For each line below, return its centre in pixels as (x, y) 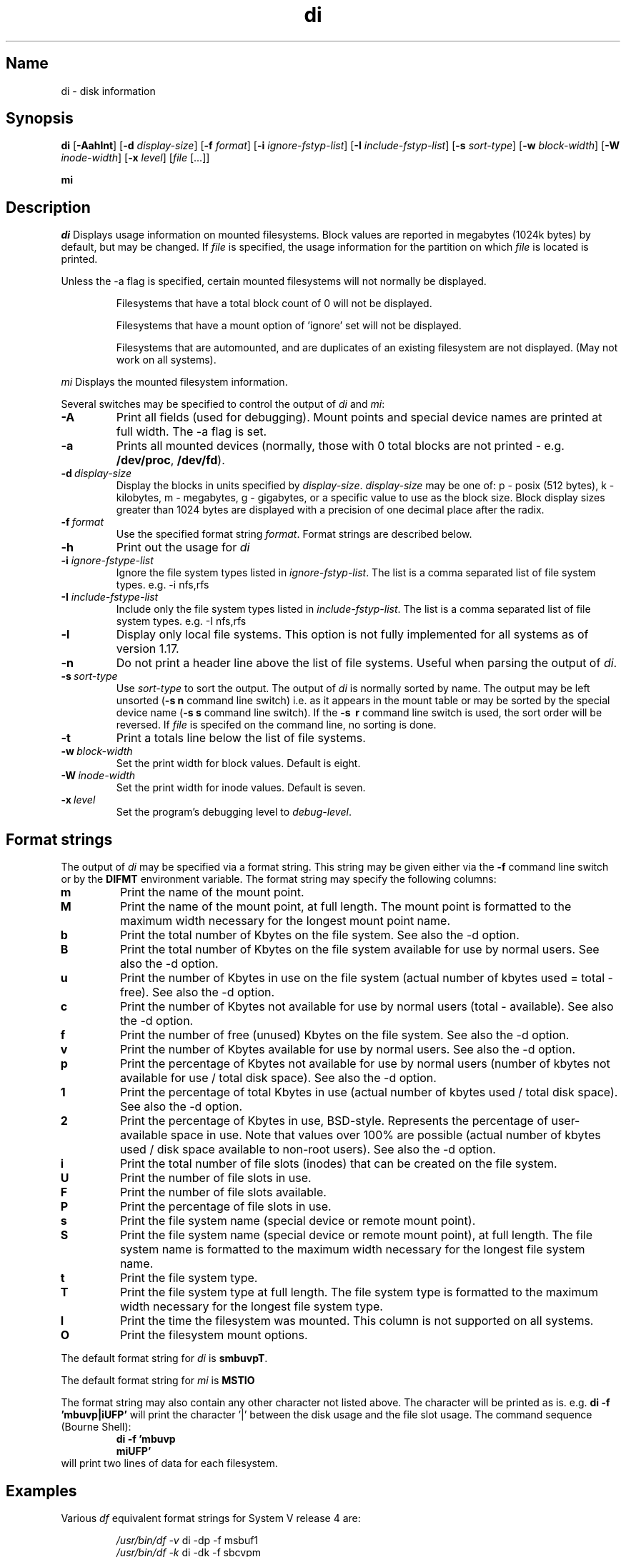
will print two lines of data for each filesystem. (169, 1463)
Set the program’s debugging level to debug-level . (234, 812)
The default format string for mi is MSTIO (158, 1381)
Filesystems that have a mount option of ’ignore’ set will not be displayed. (289, 326)
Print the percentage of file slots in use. (225, 1207)
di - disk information (108, 91)
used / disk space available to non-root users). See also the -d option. (308, 1150)
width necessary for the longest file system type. (251, 1307)
